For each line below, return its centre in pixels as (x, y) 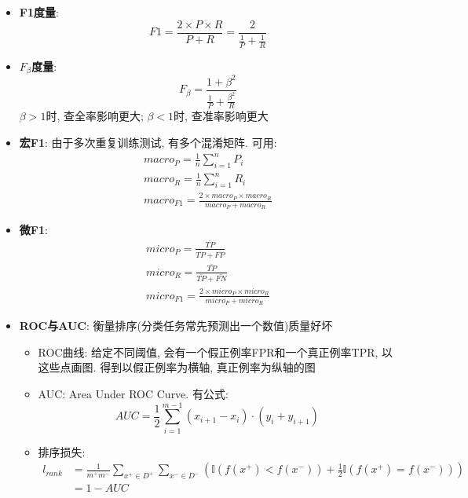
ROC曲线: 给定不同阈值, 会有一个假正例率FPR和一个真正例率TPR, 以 (216, 352)
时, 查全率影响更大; (95, 116)
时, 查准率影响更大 (221, 116)
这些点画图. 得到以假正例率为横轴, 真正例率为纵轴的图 (177, 367)
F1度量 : (39, 12)
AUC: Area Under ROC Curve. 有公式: (133, 394)
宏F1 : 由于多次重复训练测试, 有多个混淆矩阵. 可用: (148, 142)
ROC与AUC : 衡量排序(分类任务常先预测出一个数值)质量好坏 (176, 326)
